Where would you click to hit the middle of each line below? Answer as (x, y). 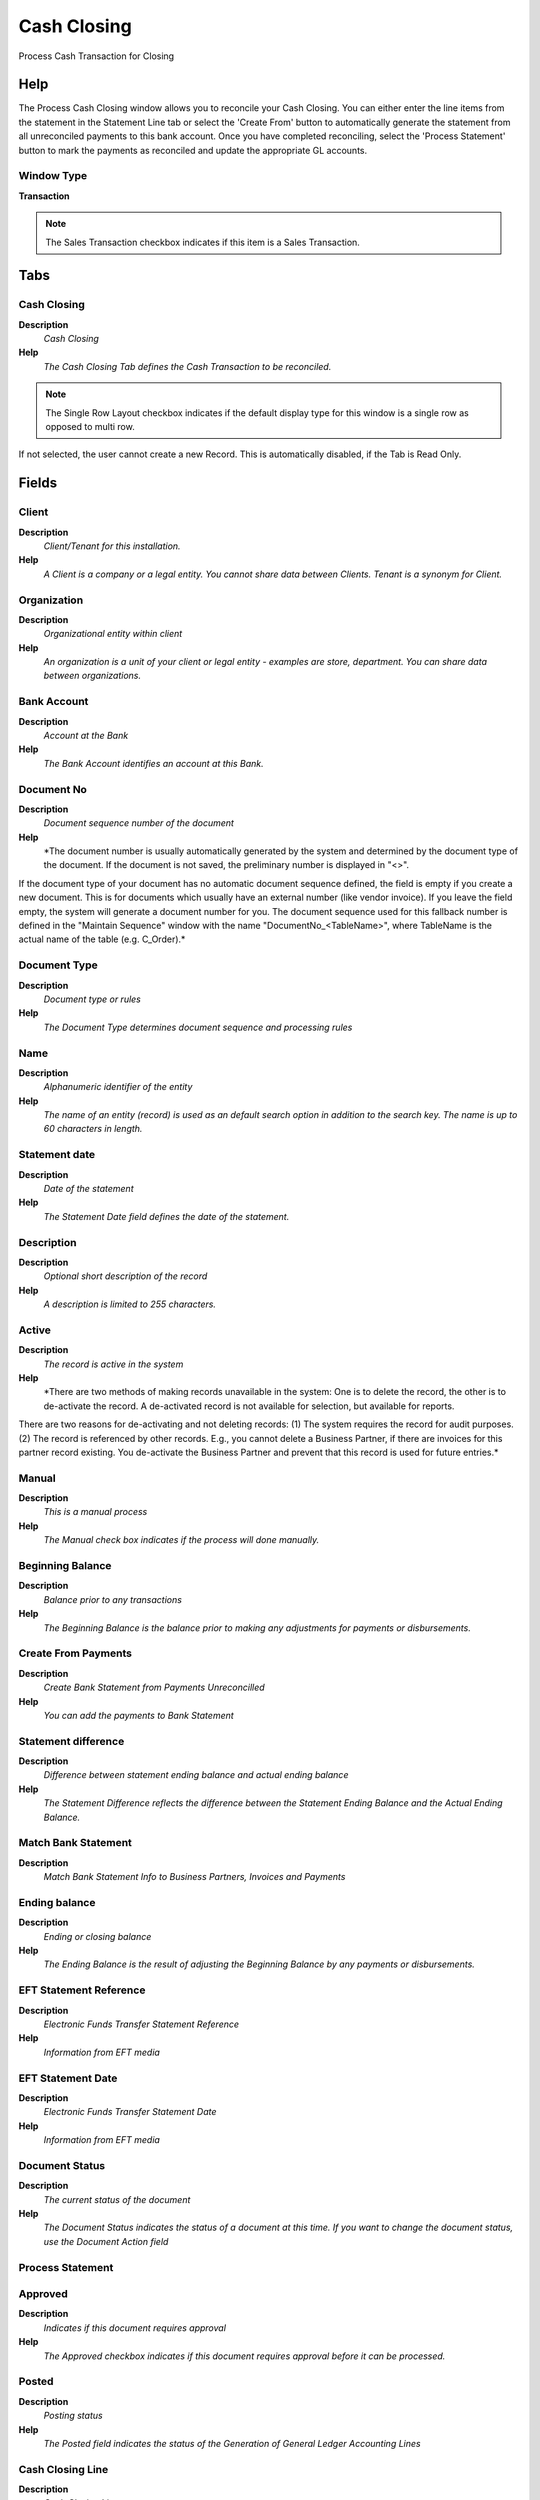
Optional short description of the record (125, 1276)
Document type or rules (92, 999)
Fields (38, 483)
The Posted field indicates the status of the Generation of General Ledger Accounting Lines (232, 2443)
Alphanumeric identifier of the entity (118, 1087)
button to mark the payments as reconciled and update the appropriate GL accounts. (193, 150)
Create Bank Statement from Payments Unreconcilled (154, 1687)
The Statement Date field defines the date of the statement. (166, 1216)
